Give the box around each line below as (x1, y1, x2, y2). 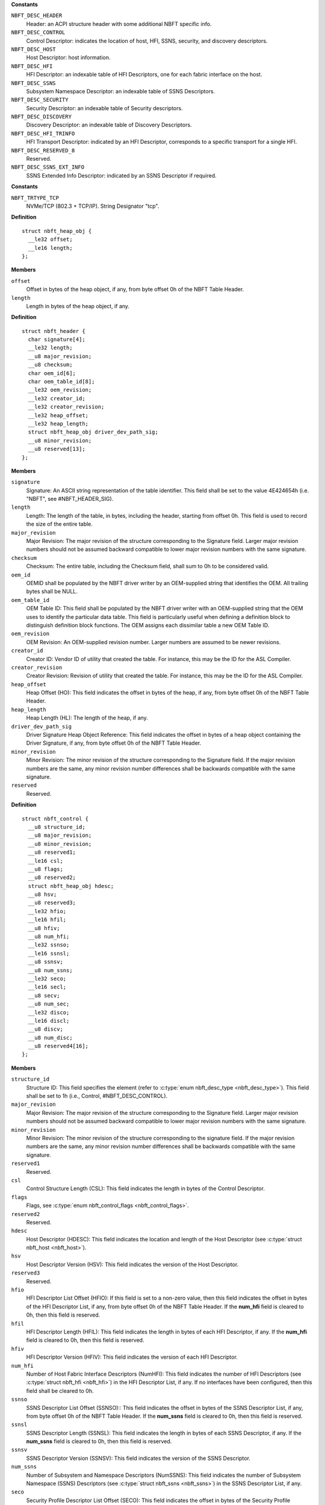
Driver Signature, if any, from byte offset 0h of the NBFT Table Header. (26, 739, 202, 746)
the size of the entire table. (26, 521, 93, 528)
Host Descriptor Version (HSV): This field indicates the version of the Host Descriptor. (26, 1261, 239, 1268)
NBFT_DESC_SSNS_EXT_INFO (11, 164, 84, 171)
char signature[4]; (28, 336, 85, 343)
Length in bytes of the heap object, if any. (26, 302, 129, 309)
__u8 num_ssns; (28, 967, 73, 973)
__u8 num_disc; (28, 1034, 73, 1041)
